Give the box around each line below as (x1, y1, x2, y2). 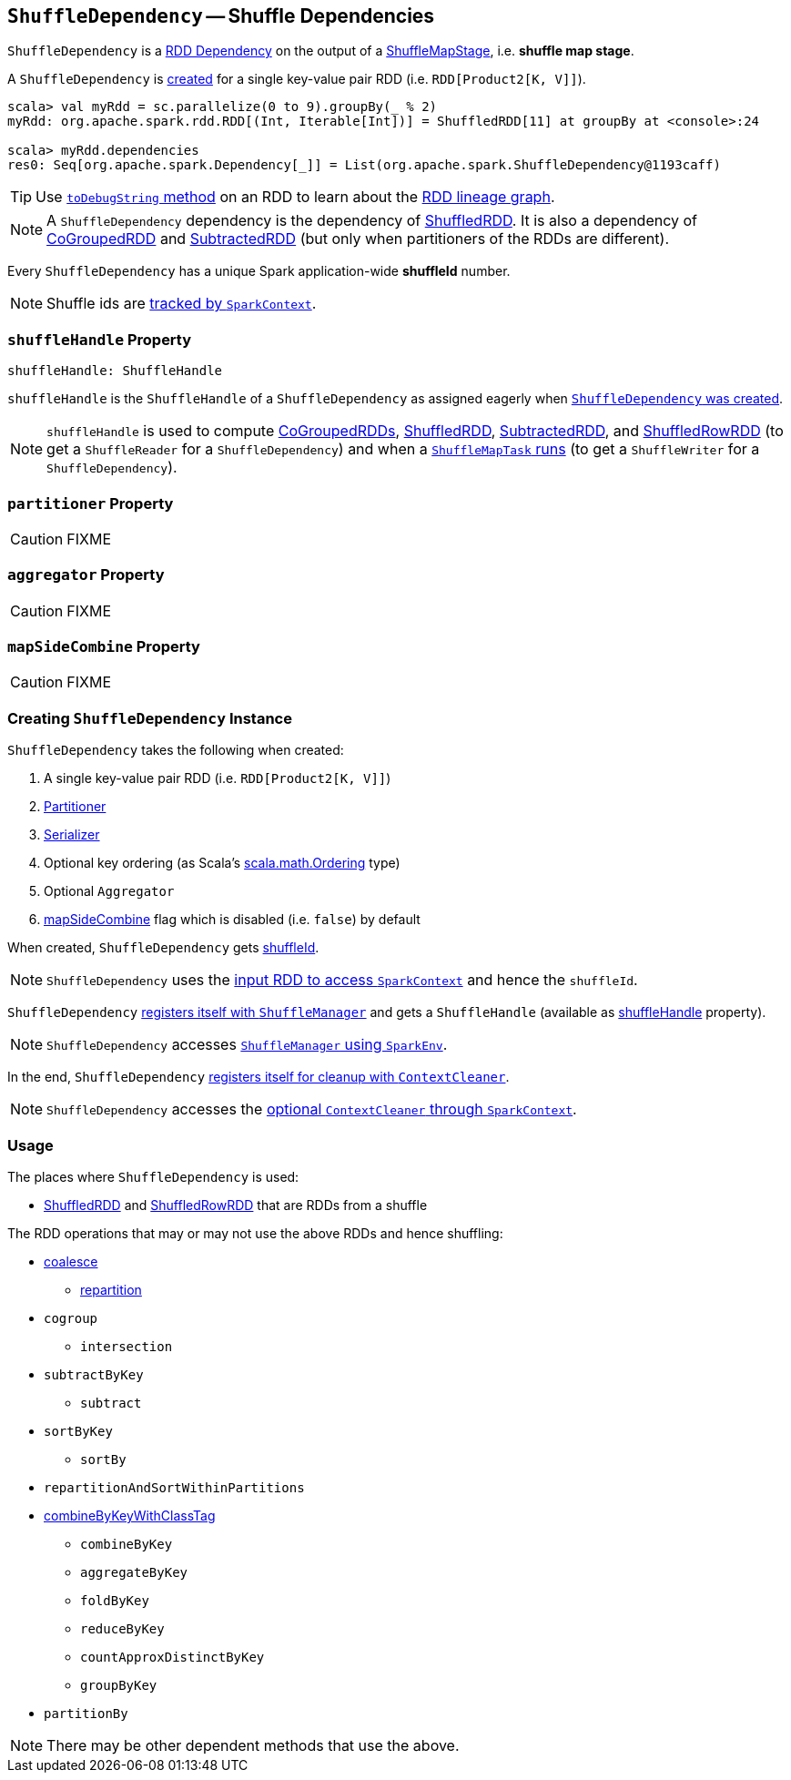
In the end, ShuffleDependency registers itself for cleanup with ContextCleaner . (7, 1069, 510, 1085)
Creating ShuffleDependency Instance (7, 708, 292, 727)
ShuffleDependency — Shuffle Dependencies (7, 5, 435, 27)
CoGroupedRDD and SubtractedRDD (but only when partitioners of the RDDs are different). (46, 229, 669, 249)
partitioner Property (7, 493, 174, 513)
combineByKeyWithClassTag (44, 1507, 216, 1523)
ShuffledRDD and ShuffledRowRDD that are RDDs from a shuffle (44, 1196, 428, 1213)
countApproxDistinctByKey (80, 1649, 265, 1664)
